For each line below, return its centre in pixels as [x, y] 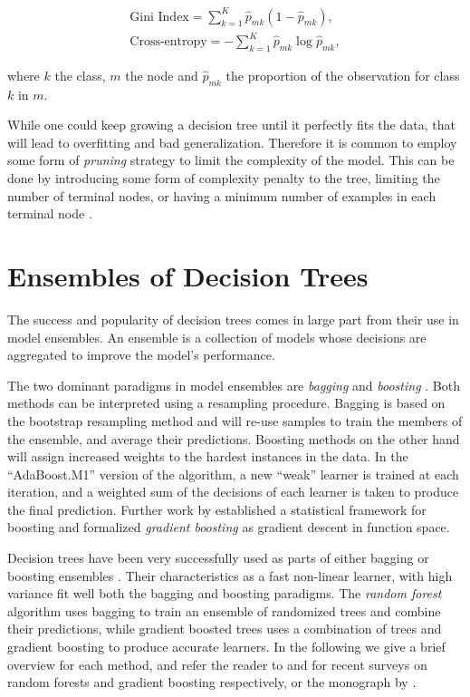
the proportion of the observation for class [343, 75]
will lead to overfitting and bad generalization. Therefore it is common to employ [232, 142]
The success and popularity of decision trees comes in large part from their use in [233, 319]
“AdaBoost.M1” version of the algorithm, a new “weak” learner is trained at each [233, 474]
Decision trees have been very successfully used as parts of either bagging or [218, 558]
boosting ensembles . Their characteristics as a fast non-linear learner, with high [230, 575]
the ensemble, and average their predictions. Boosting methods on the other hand [234, 438]
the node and [162, 75]
